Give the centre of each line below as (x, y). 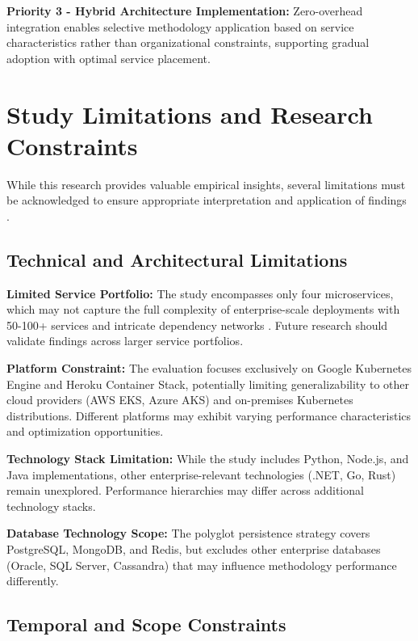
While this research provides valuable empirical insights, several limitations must (206, 184)
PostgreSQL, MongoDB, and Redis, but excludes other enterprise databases (194, 548)
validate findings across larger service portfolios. (125, 341)
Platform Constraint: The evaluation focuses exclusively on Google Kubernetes (209, 368)
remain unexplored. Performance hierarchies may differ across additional (185, 490)
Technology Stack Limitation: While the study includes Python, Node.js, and (208, 459)
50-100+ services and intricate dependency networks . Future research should (197, 325)
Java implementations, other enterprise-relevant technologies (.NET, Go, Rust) (201, 474)
